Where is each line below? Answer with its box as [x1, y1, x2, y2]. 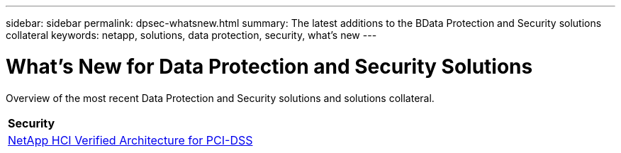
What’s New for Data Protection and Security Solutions [6, 54, 533, 79]
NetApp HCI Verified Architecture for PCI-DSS [8, 132, 253, 147]
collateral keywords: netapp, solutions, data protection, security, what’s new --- [6, 29, 377, 41]
